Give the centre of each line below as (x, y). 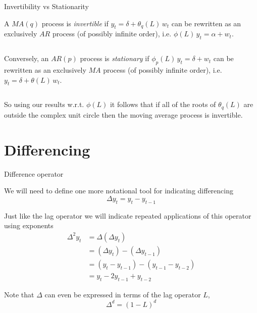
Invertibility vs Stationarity (46, 6)
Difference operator (34, 173)
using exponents (29, 225)
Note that (19, 294)
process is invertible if (75, 23)
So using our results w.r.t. (44, 104)
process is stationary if (115, 58)
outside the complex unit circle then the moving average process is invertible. (123, 114)
